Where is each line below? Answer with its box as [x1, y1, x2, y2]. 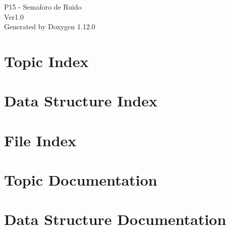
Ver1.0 [4, 11, 24, 22]
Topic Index [4, 50, 89, 71]
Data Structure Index [4, 90, 158, 111]
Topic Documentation [4, 169, 157, 190]
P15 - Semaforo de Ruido [4, 2, 82, 12]
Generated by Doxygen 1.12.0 [4, 21, 95, 32]
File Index [4, 130, 77, 150]
